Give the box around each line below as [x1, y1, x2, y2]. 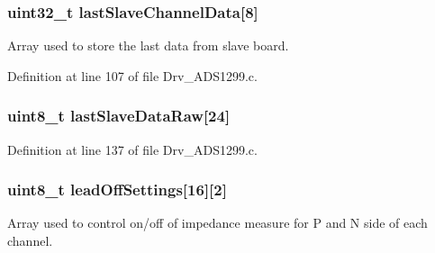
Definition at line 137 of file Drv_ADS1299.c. [7, 140, 258, 158]
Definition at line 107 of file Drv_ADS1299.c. [7, 66, 258, 85]
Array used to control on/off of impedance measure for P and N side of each [7, 213, 428, 232]
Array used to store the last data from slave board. [7, 36, 289, 55]
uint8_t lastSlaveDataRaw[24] [7, 104, 231, 127]
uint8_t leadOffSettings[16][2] [7, 178, 227, 201]
